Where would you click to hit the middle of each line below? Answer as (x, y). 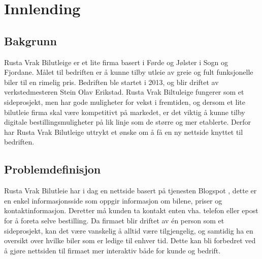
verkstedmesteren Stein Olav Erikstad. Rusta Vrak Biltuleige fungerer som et (124, 92)
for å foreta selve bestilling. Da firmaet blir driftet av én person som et (114, 220)
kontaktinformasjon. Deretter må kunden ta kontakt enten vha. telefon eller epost (131, 210)
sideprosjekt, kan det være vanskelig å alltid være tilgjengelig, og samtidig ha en (129, 230)
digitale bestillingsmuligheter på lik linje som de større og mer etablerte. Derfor (128, 122)
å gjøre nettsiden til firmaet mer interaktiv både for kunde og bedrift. (112, 250)
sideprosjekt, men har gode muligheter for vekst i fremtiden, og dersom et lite (125, 102)
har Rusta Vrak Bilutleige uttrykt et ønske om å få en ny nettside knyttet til (124, 132)
